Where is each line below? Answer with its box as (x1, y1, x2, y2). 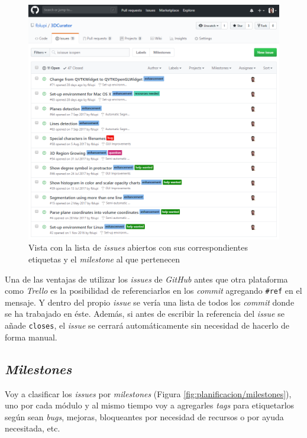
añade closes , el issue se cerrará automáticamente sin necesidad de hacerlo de (5, 319, 289, 332)
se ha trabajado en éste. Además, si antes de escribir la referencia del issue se (5, 307, 285, 320)
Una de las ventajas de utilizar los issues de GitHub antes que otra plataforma (5, 272, 288, 285)
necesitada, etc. (5, 422, 60, 434)
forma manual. (5, 330, 57, 343)
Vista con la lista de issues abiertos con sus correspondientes (28, 241, 248, 254)
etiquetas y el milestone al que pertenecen (28, 253, 180, 265)
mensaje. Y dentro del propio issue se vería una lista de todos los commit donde (5, 296, 295, 308)
